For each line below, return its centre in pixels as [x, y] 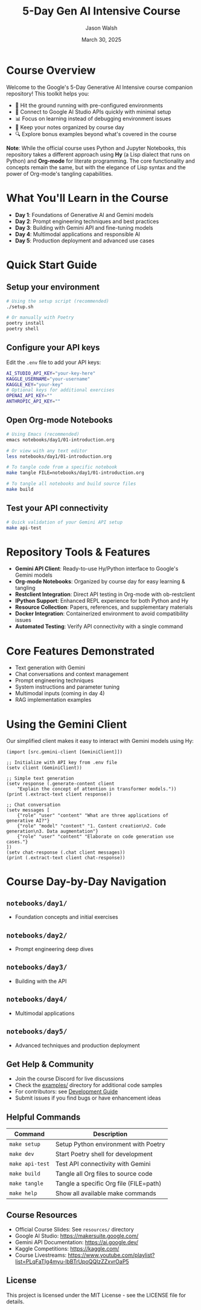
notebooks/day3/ [37, 967]
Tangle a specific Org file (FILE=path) [108, 1184]
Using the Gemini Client [67, 724]
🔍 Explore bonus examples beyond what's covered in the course [96, 134]
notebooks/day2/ [37, 935]
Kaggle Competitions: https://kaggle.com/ [67, 1248]
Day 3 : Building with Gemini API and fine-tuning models [84, 227]
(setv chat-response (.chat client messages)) [66, 853]
